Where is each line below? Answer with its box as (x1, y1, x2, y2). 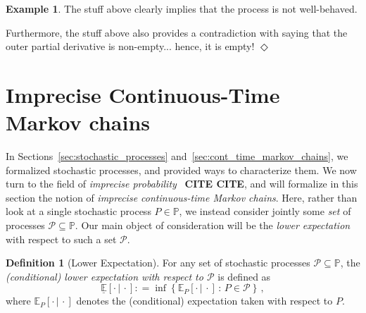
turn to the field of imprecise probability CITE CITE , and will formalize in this (6, 176, 358, 191)
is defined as (217, 269, 271, 283)
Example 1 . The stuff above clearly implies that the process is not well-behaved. (6, 1, 358, 16)
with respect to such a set (6, 231, 117, 246)
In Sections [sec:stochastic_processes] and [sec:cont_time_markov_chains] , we (6, 149, 348, 164)
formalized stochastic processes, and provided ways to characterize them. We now (6, 162, 357, 177)
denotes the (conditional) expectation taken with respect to (76, 293, 333, 308)
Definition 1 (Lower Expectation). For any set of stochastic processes (6, 255, 310, 270)
